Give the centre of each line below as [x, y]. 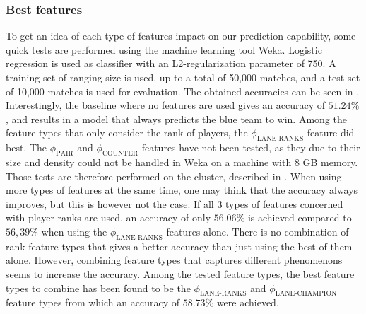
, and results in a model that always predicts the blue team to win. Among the [176, 118]
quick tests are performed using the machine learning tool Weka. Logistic [164, 49]
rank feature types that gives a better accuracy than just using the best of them [179, 246]
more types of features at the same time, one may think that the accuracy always [182, 190]
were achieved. [248, 302]
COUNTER [120, 153]
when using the [74, 231]
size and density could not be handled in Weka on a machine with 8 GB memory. [182, 162]
